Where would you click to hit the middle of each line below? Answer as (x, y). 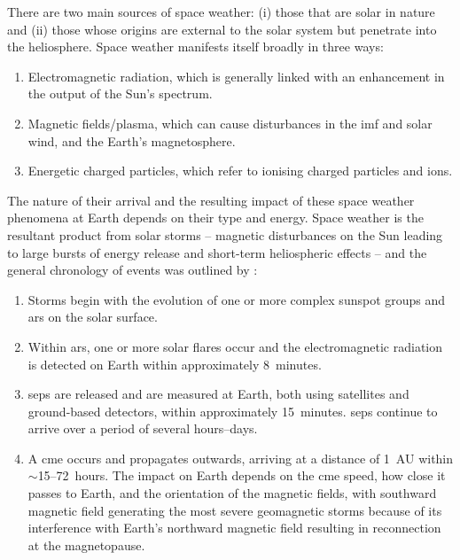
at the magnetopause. (86, 544)
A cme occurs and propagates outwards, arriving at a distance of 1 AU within (241, 458)
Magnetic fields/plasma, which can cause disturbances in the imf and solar (230, 123)
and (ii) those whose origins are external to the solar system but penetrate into (222, 29)
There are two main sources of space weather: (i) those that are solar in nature (221, 12)
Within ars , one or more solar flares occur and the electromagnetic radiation (235, 346)
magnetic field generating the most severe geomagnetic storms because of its (235, 510)
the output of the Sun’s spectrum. (120, 93)
